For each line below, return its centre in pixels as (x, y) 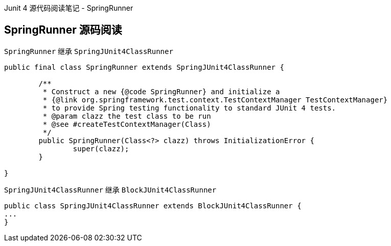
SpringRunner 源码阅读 (63, 30)
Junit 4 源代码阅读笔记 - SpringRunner (69, 8)
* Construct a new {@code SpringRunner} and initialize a (161, 91)
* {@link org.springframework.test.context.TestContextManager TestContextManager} (215, 100)
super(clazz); (101, 148)
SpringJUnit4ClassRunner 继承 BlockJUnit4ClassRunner (110, 189)
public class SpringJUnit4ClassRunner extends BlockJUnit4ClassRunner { (153, 206)
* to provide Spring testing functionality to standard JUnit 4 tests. (189, 108)
